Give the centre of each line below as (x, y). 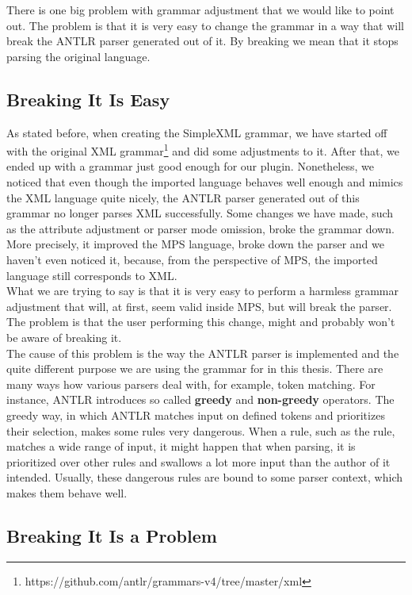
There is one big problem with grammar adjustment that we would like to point (200, 10)
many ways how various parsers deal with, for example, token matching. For (191, 384)
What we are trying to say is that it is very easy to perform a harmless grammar (202, 291)
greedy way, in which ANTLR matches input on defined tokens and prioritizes (196, 415)
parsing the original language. (78, 56)
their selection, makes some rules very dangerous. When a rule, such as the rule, (201, 430)
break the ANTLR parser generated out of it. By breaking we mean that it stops (202, 41)
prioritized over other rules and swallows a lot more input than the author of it (198, 461)
